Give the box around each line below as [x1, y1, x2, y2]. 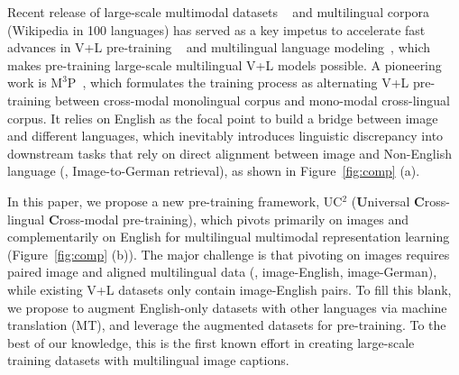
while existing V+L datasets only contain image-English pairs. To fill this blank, [7, 279, 452, 298]
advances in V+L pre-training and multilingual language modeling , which [7, 38, 431, 57]
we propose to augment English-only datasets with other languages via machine [7, 297, 447, 316]
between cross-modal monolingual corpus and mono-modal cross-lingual [54, 90, 450, 109]
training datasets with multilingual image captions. [7, 351, 289, 370]
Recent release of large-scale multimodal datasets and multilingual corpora [7, 3, 430, 21]
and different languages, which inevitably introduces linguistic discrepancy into [7, 126, 444, 145]
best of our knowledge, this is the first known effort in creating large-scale [7, 333, 415, 352]
